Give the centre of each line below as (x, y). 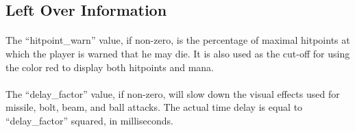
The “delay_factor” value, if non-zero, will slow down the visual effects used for (173, 93)
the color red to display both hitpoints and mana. (110, 67)
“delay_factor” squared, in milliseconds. (89, 120)
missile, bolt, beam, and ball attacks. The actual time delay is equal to (154, 107)
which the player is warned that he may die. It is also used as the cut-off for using (178, 53)
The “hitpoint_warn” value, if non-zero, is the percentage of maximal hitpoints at (178, 40)
